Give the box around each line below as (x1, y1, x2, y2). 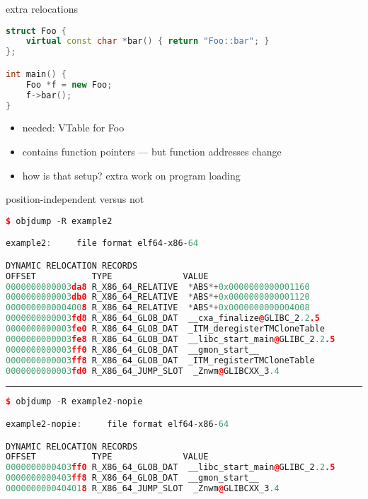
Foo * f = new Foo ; (25, 79, 113, 90)
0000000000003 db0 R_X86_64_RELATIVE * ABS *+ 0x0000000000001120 (6, 292, 310, 303)
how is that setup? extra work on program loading (22, 168, 241, 182)
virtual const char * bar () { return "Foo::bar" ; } (25, 36, 270, 47)
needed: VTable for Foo (22, 120, 125, 135)
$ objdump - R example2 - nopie (6, 397, 143, 407)
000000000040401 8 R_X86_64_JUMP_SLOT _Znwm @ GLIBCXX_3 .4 (6, 483, 280, 493)
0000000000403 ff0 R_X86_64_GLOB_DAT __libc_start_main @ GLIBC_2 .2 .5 (6, 462, 335, 473)
